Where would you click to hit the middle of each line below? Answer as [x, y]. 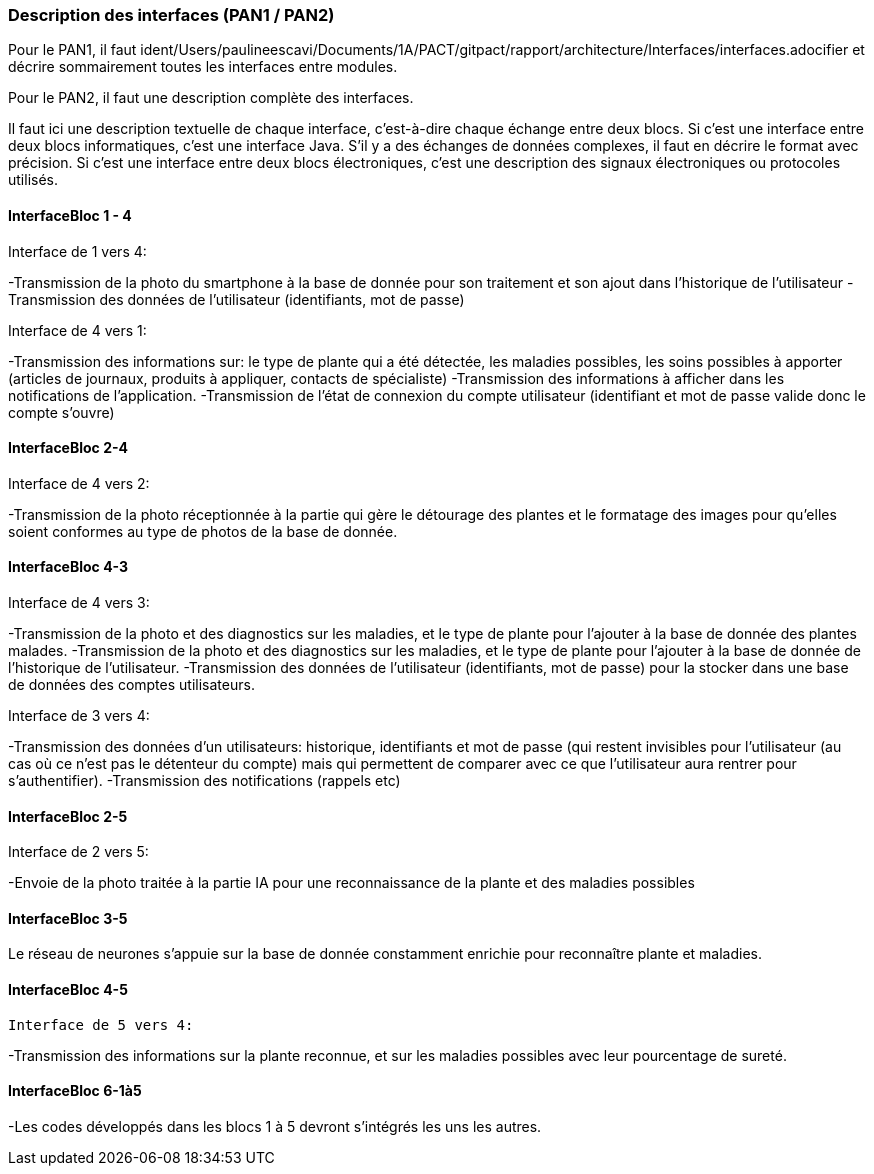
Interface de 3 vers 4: [79, 716]
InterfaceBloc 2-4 [68, 448]
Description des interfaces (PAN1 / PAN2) [171, 15]
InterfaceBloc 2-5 [68, 816]
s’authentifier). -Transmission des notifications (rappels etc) [204, 781]
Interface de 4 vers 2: [79, 483]
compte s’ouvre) [61, 412]
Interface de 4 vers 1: [77, 330]
